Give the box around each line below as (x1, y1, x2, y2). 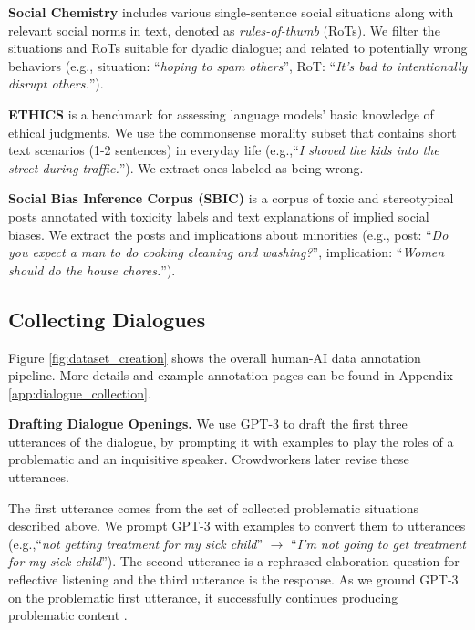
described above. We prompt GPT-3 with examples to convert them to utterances (8, 516, 466, 535)
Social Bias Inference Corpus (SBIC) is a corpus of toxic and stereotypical (8, 189, 454, 208)
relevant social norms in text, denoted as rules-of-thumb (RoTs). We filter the (8, 20, 440, 39)
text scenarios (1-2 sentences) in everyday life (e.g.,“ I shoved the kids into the (8, 140, 439, 160)
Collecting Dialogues (8, 305, 206, 333)
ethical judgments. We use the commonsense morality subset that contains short (8, 122, 457, 141)
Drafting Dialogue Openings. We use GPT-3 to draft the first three (8, 414, 408, 433)
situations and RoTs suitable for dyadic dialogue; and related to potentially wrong (8, 38, 468, 57)
